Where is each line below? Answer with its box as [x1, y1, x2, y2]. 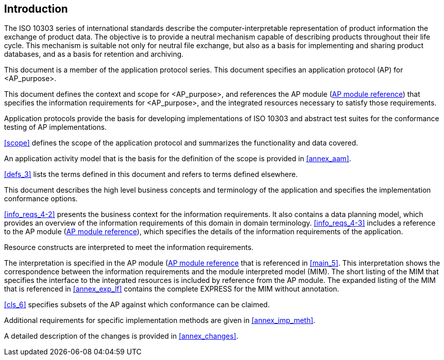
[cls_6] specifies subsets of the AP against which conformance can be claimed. [4, 300, 270, 309]
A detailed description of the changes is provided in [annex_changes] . [4, 332, 238, 341]
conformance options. [4, 194, 78, 203]
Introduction [4, 3, 68, 15]
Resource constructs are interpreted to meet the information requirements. [4, 243, 253, 252]
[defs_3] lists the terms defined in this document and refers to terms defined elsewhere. [4, 170, 298, 179]
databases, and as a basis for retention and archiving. [4, 50, 184, 59]
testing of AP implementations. [4, 123, 107, 132]
